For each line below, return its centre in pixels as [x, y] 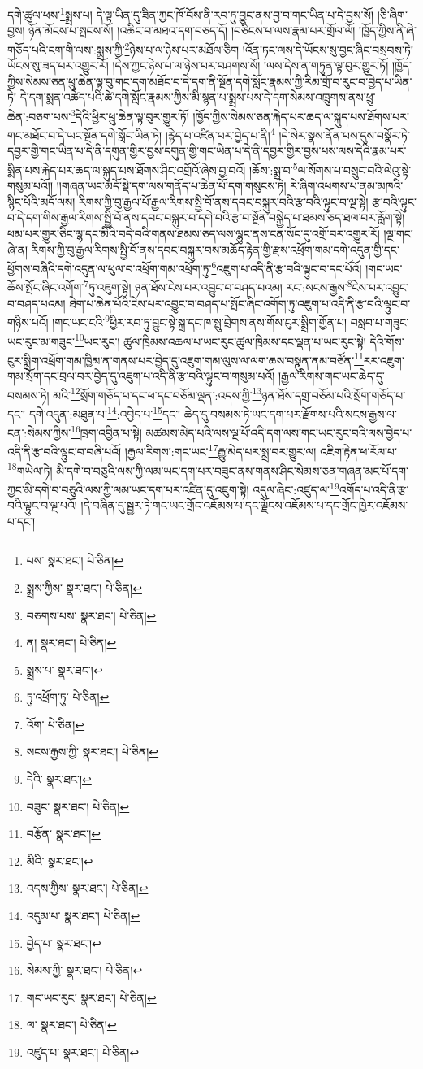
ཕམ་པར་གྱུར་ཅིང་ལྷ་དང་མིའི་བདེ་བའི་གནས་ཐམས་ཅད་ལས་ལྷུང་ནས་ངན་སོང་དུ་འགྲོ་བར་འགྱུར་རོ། [194, 233]
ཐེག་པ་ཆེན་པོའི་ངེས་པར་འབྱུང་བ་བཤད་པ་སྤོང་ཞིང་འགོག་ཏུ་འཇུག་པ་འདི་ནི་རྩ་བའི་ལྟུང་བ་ [240, 303]
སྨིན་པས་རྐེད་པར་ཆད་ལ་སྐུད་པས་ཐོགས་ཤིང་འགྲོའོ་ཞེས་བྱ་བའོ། [127, 169]
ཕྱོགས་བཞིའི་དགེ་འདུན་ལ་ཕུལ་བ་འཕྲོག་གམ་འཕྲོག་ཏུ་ [110, 268]
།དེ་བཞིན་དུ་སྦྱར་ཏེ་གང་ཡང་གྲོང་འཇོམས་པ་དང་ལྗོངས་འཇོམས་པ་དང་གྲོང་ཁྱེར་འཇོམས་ [244, 505]
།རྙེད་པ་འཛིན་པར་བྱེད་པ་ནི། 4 [220, 134]
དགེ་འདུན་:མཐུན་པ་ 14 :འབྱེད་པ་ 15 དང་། [105, 412]
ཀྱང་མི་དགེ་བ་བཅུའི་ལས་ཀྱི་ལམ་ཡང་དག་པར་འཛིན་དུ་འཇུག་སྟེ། [128, 489]
